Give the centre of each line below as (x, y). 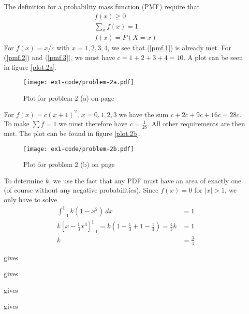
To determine (24, 180)
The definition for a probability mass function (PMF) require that (102, 6)
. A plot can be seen (213, 57)
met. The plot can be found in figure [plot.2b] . (73, 133)
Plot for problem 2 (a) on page (69, 97)
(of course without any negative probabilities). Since (81, 190)
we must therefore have (93, 124)
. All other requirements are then (196, 124)
